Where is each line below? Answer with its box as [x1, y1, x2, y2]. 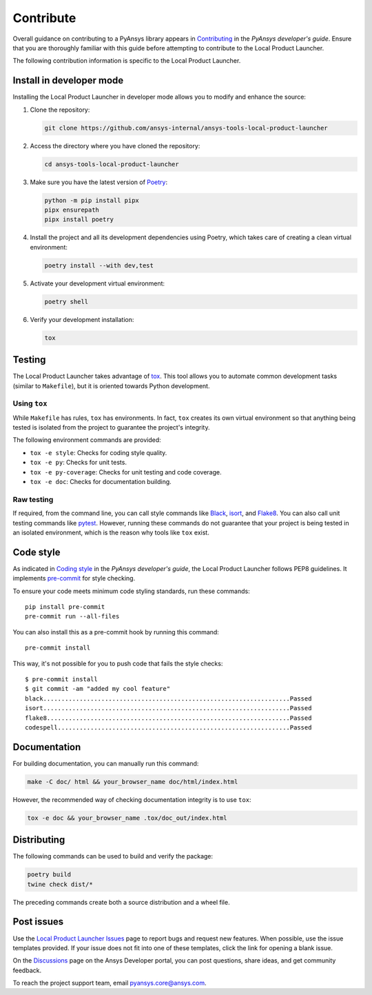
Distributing [12, 834, 65, 846]
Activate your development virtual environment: [30, 279, 165, 288]
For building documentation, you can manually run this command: [12, 759, 199, 767]
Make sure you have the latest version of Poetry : [30, 178, 168, 186]
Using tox [12, 399, 48, 408]
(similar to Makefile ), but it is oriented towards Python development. [12, 381, 210, 390]
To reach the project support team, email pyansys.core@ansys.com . [12, 979, 207, 987]
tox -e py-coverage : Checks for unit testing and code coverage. [30, 468, 222, 476]
